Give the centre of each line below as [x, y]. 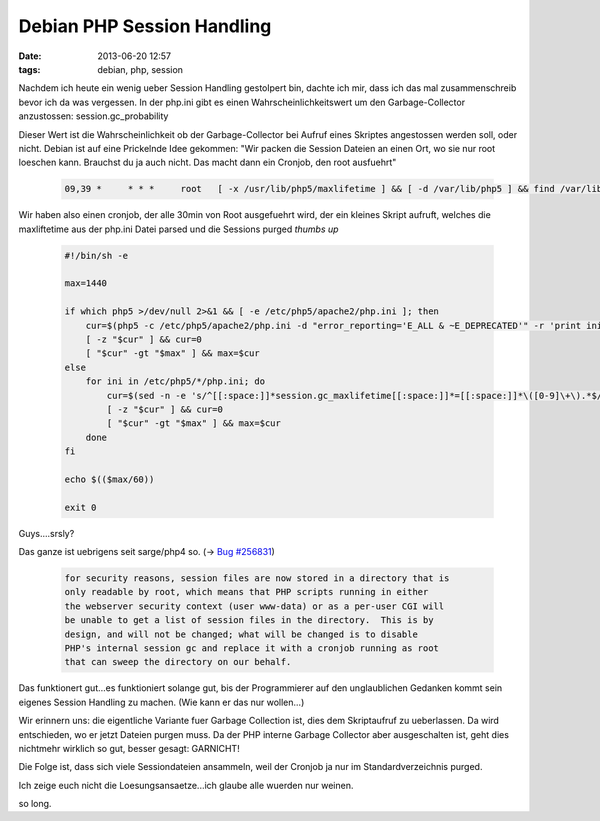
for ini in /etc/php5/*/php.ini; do [175, 381]
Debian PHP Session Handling [145, 26]
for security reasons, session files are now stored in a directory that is [257, 578]
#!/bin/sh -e [96, 255]
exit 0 [80, 507]
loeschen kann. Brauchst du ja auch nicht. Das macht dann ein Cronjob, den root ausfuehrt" [207, 162]
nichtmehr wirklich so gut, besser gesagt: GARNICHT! [129, 748]
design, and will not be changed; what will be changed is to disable [241, 634]
